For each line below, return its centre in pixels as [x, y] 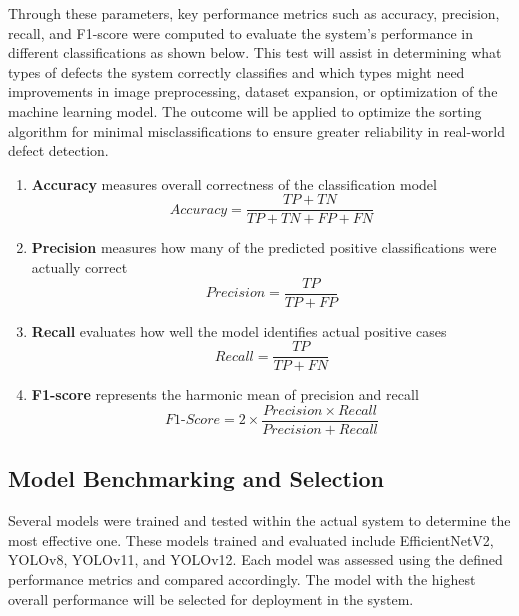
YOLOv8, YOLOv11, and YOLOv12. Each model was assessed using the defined [255, 559]
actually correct [79, 267]
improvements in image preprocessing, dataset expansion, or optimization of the [253, 91]
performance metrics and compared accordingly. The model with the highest [242, 578]
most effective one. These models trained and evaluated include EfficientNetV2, [251, 539]
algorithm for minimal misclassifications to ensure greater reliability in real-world [256, 130]
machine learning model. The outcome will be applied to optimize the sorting [245, 110]
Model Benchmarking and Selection [196, 478]
